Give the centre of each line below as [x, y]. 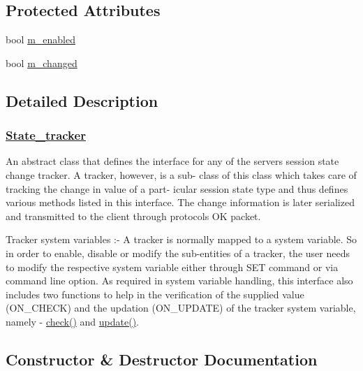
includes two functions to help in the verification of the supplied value [155, 294]
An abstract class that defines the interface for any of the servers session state [172, 161]
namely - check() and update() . [72, 321]
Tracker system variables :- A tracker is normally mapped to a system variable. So [181, 239]
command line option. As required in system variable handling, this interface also [179, 281]
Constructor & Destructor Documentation [162, 359]
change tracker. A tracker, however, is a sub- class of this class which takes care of [181, 174]
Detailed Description [82, 100]
